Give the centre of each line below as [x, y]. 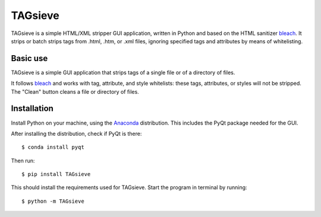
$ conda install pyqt [53, 147]
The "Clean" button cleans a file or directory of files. [75, 91]
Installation [32, 109]
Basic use [29, 58]
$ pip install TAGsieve [56, 174]
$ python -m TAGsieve [53, 201]
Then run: [23, 161]
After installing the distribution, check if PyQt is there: [76, 133]
